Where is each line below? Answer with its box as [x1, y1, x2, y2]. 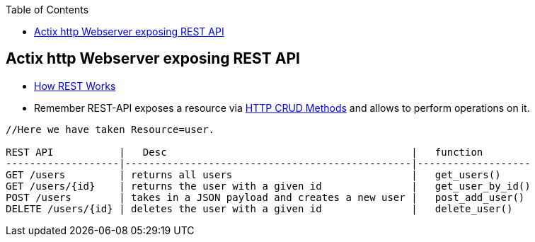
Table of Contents [6, 4, 89, 16]
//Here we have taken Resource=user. [6, 123, 215, 135]
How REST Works [34, 79, 116, 92]
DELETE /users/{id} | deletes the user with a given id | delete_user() [6, 202, 513, 214]
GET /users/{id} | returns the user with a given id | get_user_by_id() [6, 180, 531, 192]
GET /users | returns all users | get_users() [6, 168, 501, 180]
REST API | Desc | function [6, 146, 483, 158]
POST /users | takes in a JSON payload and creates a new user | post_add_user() [6, 191, 525, 203]
